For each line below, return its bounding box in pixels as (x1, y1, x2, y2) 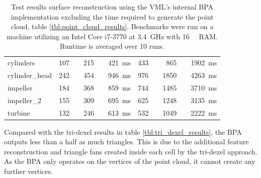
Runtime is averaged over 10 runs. (60, 41, 165, 51)
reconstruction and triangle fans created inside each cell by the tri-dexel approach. (4, 146, 257, 156)
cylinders (8, 57, 35, 68)
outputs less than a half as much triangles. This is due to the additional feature (4, 136, 249, 147)
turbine (8, 107, 30, 118)
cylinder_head (8, 70, 52, 80)
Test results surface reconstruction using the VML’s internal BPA (11, 2, 214, 12)
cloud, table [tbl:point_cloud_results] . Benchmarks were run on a (11, 21, 214, 32)
